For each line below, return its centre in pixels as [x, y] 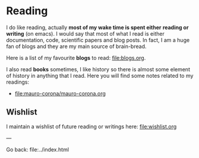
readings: [18, 82]
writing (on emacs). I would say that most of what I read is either [85, 33]
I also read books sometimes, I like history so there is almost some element [98, 69]
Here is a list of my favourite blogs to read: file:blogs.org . [76, 58]
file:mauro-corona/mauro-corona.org [60, 93]
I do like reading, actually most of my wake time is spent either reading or [97, 27]
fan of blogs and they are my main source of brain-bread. [76, 46]
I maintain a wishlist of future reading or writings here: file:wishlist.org [91, 127]
